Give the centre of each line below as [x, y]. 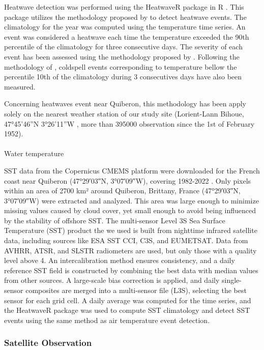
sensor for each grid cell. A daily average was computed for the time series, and [128, 300]
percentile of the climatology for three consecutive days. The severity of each [123, 47]
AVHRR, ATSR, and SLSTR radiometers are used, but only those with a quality [130, 250]
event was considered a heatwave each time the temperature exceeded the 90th [127, 36]
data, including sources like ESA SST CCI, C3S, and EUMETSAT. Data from [126, 240]
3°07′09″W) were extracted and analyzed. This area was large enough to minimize [131, 200]
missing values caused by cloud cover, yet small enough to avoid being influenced [130, 210]
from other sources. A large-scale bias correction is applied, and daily [112, 280]
